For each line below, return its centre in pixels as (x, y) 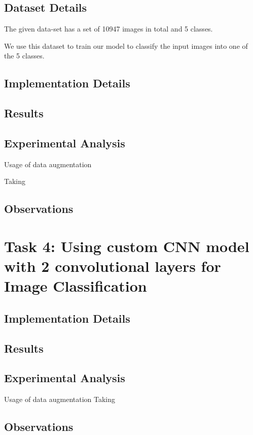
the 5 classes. (24, 56)
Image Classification (76, 286)
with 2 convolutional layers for (113, 266)
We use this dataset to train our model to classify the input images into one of (126, 45)
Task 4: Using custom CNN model (127, 246)
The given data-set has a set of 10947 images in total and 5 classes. (109, 29)
